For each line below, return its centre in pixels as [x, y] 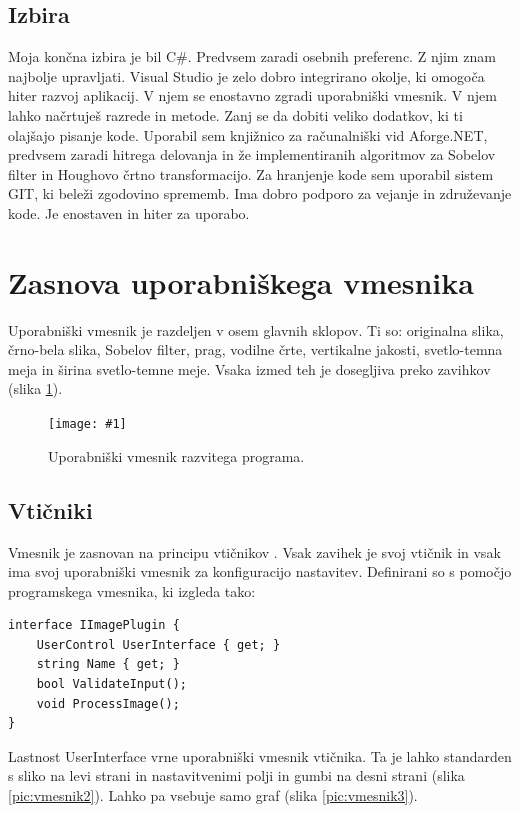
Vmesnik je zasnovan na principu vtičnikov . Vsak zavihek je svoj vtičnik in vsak [254, 551]
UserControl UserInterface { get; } [158, 644]
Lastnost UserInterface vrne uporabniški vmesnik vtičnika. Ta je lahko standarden [260, 755]
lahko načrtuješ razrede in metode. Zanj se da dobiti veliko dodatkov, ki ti [235, 114]
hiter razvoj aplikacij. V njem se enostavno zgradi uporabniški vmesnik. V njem [252, 95]
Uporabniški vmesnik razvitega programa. [176, 455]
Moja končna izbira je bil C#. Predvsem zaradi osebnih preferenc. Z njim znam [252, 56]
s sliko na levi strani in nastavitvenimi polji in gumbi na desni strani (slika [236, 775]
